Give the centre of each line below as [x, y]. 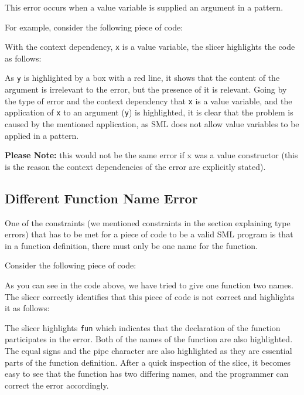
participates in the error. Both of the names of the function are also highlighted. [149, 339]
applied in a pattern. [42, 135]
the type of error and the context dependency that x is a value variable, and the [148, 101]
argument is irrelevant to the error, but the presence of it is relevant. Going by [146, 89]
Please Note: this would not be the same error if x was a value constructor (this [151, 155]
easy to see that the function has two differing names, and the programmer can [147, 374]
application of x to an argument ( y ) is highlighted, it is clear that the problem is [149, 112]
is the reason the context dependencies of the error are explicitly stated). [135, 166]
